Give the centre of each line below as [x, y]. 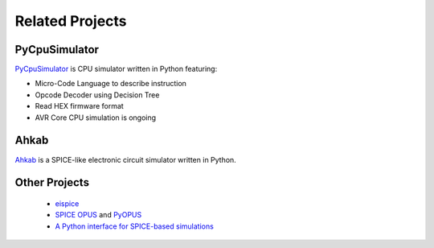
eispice [67, 203]
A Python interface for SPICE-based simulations [135, 226]
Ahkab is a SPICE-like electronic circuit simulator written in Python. [125, 159]
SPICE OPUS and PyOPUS [98, 215]
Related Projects [71, 21]
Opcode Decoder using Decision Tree [97, 95]
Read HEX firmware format [79, 106]
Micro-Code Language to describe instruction [111, 84]
